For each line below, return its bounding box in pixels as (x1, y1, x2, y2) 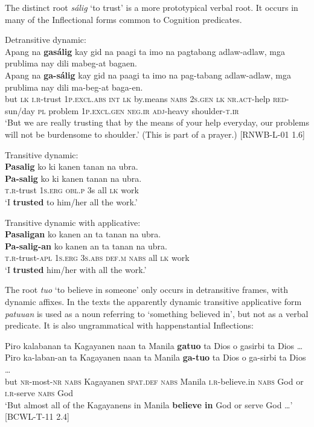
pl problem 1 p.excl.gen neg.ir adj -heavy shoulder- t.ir (37, 104, 239, 117)
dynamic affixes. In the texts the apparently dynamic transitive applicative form (5, 295, 302, 308)
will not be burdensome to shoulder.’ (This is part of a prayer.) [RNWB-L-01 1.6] (5, 127, 305, 140)
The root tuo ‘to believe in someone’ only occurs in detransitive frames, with (5, 283, 288, 296)
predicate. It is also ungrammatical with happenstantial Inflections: (5, 319, 254, 332)
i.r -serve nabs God (5, 387, 74, 399)
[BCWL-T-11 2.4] (5, 410, 69, 423)
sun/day (5, 104, 35, 117)
